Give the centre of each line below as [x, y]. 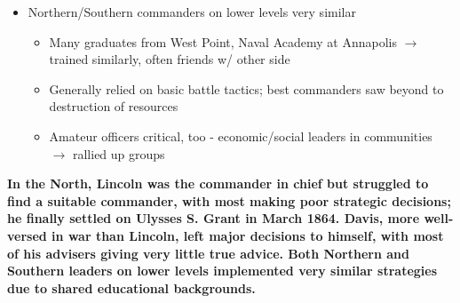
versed [27, 235]
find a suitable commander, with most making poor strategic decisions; [229, 200]
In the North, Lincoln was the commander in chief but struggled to [218, 183]
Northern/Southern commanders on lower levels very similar [192, 12]
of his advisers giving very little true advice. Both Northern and [208, 253]
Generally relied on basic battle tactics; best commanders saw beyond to [246, 88]
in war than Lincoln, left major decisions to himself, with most [248, 235]
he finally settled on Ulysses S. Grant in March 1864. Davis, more [214, 218]
